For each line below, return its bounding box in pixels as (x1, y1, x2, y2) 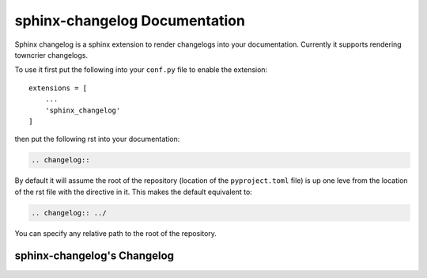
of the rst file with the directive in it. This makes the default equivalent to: (14, 187, 252, 196)
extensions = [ (28, 83, 88, 93)
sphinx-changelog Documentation (14, 12, 245, 29)
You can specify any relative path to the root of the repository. (14, 228, 217, 238)
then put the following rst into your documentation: (14, 135, 180, 144)
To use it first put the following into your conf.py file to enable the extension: (14, 65, 268, 74)
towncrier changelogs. (14, 50, 89, 59)
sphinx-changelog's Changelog (14, 249, 174, 263)
